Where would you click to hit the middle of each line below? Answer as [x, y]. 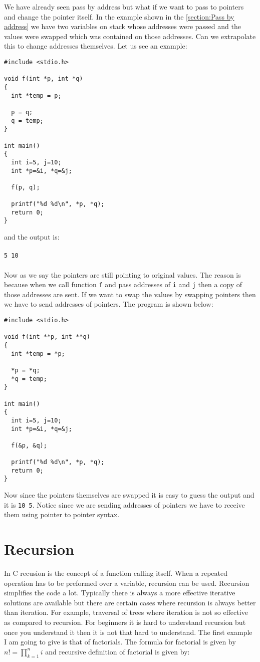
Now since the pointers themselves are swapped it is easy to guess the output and [129, 495]
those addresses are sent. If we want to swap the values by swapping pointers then [130, 294]
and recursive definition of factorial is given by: [117, 651]
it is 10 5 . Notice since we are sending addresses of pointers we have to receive [124, 504]
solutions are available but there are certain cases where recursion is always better [130, 602]
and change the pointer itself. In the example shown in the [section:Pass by [119, 16]
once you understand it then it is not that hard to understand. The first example [128, 632]
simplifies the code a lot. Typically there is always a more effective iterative [120, 593]
